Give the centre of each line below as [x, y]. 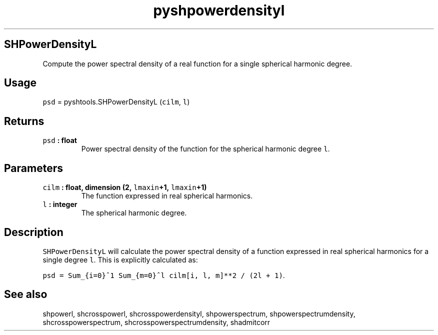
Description [34, 232]
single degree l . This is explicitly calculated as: [120, 259]
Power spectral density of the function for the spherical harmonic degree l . [205, 149]
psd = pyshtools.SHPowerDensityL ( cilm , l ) [116, 102]
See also [26, 294]
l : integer [60, 204]
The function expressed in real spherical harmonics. [167, 196]
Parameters [33, 168]
